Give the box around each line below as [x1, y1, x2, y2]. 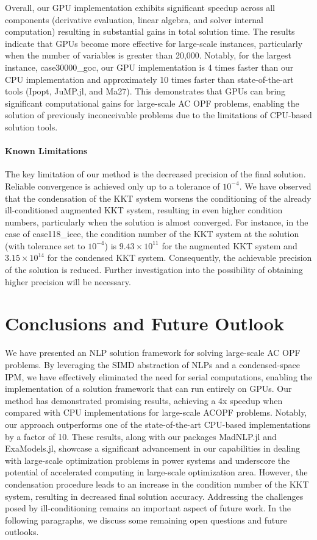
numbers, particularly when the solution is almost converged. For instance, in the [5, 215, 308, 228]
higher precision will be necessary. [5, 275, 131, 288]
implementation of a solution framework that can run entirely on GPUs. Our [5, 382, 292, 395]
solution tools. [5, 120, 58, 133]
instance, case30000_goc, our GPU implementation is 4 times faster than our [5, 60, 294, 73]
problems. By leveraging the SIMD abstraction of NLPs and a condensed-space [5, 358, 300, 371]
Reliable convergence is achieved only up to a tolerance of [5, 179, 220, 192]
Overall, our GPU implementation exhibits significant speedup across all [5, 1, 275, 13]
